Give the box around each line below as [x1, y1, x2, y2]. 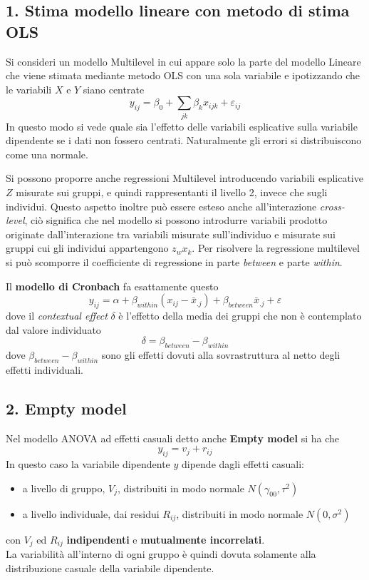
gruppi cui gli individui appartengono [6, 240, 169, 255]
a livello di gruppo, [22, 480, 105, 495]
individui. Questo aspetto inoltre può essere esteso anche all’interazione [6, 198, 317, 213]
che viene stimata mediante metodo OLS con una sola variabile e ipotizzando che [6, 68, 360, 83]
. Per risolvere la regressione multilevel [192, 240, 360, 255]
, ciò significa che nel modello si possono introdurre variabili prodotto [24, 213, 328, 228]
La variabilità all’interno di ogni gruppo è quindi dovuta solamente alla [6, 546, 316, 561]
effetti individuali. [6, 362, 83, 377]
